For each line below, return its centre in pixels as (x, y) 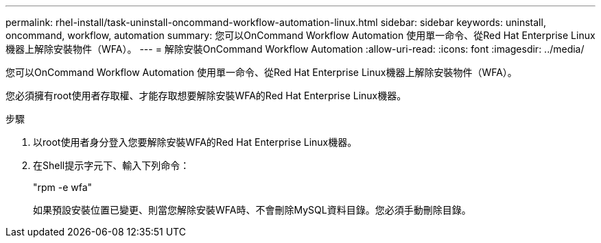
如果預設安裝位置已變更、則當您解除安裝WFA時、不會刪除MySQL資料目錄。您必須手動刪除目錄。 (252, 210)
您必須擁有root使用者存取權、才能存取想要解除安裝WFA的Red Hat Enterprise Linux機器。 (206, 95)
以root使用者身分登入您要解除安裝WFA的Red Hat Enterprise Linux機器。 (195, 142)
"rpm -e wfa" (63, 187)
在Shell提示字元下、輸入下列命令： (111, 165)
